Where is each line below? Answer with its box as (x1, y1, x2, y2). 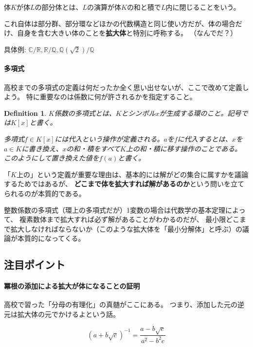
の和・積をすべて (66, 143, 120, 153)
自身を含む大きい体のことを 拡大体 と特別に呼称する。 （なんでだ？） (17, 28, 237, 38)
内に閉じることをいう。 (165, 2, 240, 12)
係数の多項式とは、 (54, 108, 116, 118)
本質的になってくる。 (17, 233, 85, 243)
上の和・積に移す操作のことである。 (126, 143, 242, 153)
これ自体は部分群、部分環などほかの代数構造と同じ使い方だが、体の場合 (4, 18, 235, 28)
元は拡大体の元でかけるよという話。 (4, 309, 120, 319)
